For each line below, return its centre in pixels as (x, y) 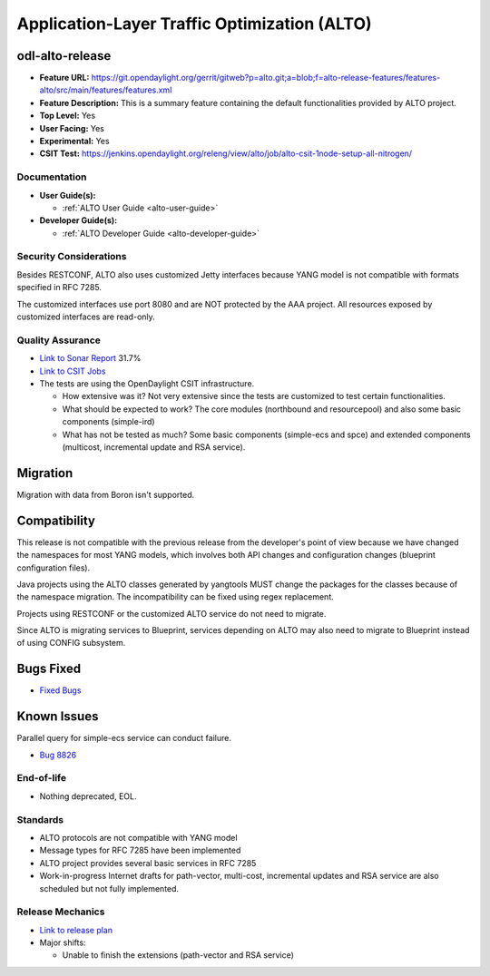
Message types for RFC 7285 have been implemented (140, 850)
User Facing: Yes (72, 128)
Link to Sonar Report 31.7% (90, 358)
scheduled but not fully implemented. (109, 888)
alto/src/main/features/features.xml (106, 90)
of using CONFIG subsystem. (71, 643)
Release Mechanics (61, 912)
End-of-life (42, 778)
